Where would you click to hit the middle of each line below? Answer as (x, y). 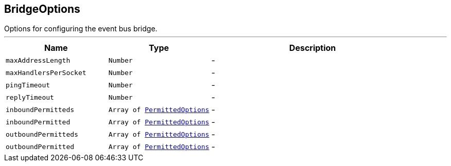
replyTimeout (30, 97)
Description (313, 48)
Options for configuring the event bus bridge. (81, 29)
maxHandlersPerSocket (46, 72)
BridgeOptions (42, 9)
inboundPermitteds (40, 109)
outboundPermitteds (42, 134)
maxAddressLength (38, 60)
